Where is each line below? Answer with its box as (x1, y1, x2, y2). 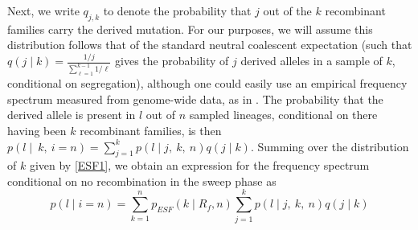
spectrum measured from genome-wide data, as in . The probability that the (7, 90, 383, 107)
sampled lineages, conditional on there (189, 106, 378, 123)
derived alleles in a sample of (240, 52, 383, 69)
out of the (263, 2, 312, 18)
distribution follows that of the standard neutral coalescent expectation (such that (7, 36, 412, 53)
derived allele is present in (7, 106, 136, 123)
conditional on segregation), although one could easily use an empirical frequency (7, 75, 408, 92)
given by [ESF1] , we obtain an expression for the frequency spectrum (29, 157, 370, 174)
